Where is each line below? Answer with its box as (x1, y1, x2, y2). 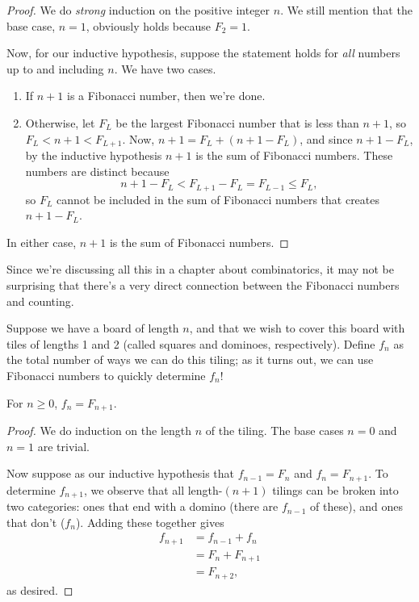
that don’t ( (6, 513, 65, 530)
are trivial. (37, 437, 90, 454)
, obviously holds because (86, 17, 211, 34)
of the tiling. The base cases (205, 422, 344, 439)
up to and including (6, 60, 104, 77)
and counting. (6, 292, 74, 309)
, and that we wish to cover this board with (189, 320, 405, 337)
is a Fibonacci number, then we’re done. (66, 87, 266, 104)
